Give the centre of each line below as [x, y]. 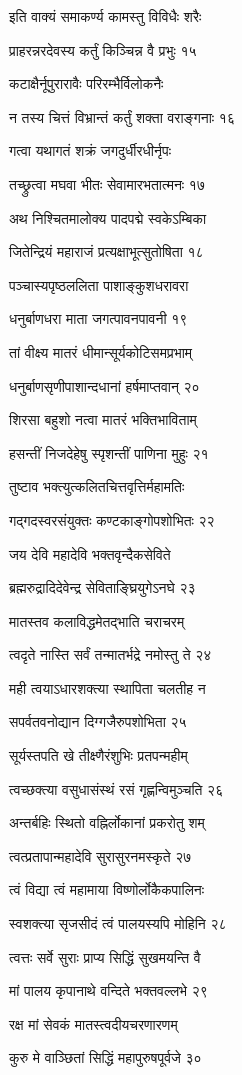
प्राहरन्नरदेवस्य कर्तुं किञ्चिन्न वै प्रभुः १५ [103, 49]
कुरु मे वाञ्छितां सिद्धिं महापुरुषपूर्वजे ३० [105, 1057]
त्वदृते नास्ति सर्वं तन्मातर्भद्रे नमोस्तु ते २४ [110, 654]
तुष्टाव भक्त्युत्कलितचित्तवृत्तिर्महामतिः [97, 486]
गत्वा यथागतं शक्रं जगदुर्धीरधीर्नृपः [90, 150]
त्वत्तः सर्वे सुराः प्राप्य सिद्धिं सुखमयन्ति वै [105, 956]
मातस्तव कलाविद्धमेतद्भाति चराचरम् [97, 620]
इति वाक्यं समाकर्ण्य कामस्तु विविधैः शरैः [105, 16]
